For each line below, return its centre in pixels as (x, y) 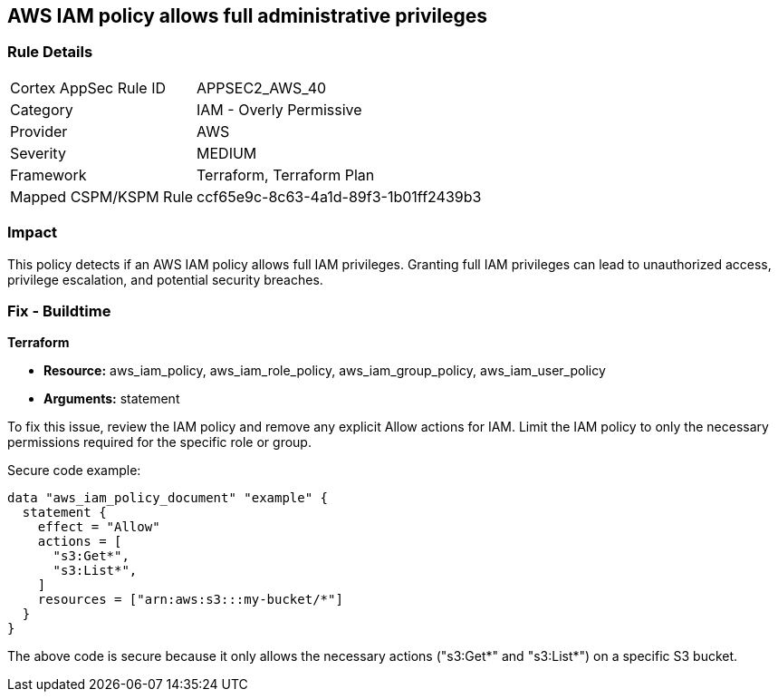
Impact (33, 233)
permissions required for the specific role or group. (159, 442)
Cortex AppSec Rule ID (88, 87)
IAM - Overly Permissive (279, 109)
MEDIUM (227, 153)
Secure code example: (74, 471)
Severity (38, 153)
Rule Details (50, 52)
